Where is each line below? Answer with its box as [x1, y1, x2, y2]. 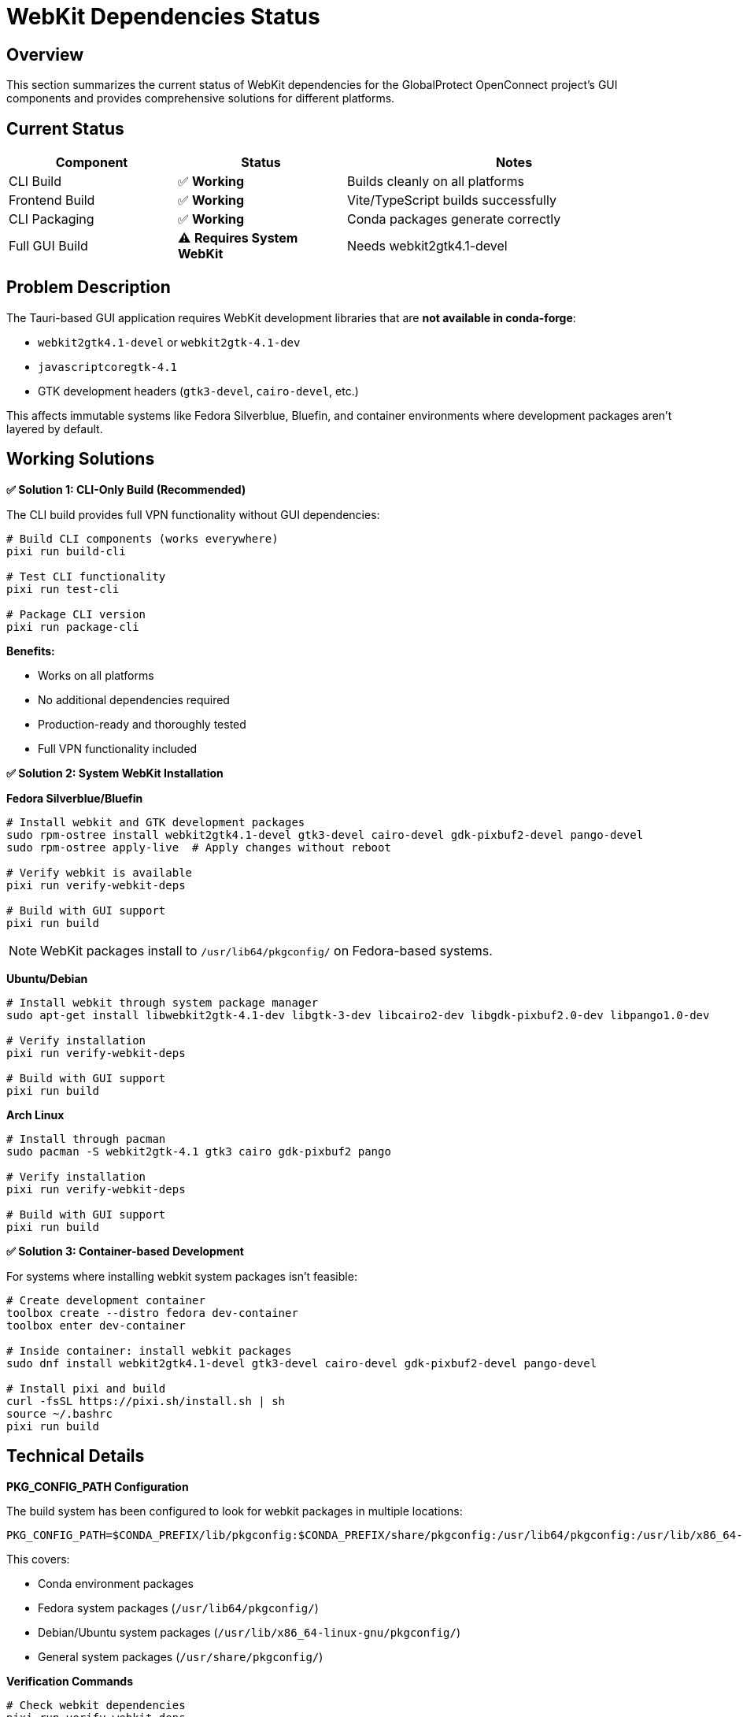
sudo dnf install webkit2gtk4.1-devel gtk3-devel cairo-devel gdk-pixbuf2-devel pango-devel [6, 1356, 597, 1370]
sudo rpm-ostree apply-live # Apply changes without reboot [6, 840, 391, 854]
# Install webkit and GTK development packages [6, 815, 305, 829]
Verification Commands [6, 1674, 134, 1688]
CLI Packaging [9, 211, 94, 228]
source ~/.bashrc [6, 1407, 113, 1420]
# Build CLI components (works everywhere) [6, 532, 279, 545]
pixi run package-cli [6, 620, 139, 633]
